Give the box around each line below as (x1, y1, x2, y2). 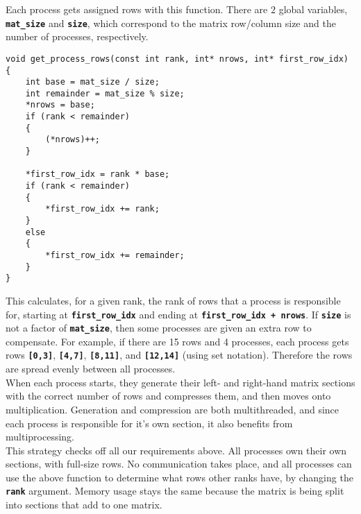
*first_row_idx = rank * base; (25, 169, 170, 180)
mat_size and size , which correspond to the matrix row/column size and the (6, 15, 336, 30)
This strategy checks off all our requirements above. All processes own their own (6, 443, 347, 457)
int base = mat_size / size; (25, 77, 160, 87)
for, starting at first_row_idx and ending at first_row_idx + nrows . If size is (6, 307, 351, 321)
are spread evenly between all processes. (6, 361, 176, 376)
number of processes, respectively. (6, 29, 149, 44)
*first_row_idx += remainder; (45, 250, 185, 260)
